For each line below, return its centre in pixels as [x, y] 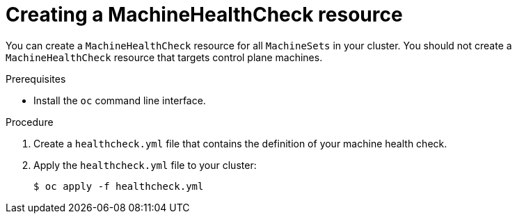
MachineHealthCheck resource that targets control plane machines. [164, 57]
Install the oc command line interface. [120, 100]
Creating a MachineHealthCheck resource [204, 15]
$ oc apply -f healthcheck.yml [119, 186]
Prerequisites [36, 79]
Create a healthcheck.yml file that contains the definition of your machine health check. [240, 143]
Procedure [30, 122]
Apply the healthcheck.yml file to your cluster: [145, 165]
